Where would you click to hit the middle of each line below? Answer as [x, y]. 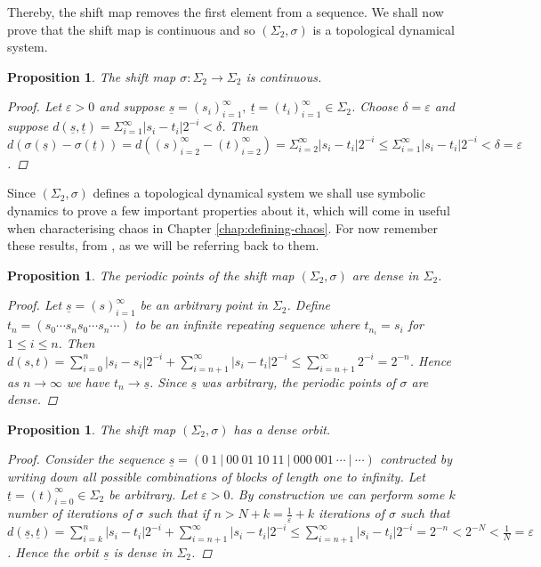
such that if [179, 513]
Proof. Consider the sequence [86, 459]
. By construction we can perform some [337, 494]
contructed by [416, 459]
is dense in [143, 552]
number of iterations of [70, 513]
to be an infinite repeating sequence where [247, 324]
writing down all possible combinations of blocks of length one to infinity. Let [216, 476]
